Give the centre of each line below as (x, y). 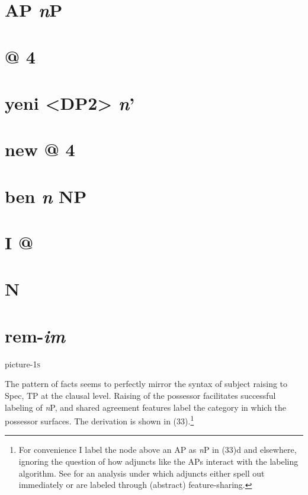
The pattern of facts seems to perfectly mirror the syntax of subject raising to (146, 384)
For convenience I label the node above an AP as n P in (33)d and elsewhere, (158, 450)
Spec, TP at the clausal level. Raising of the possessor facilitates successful (140, 395)
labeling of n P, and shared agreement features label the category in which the (146, 407)
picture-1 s (23, 364)
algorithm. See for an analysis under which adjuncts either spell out (142, 473)
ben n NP (46, 196)
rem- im (35, 335)
